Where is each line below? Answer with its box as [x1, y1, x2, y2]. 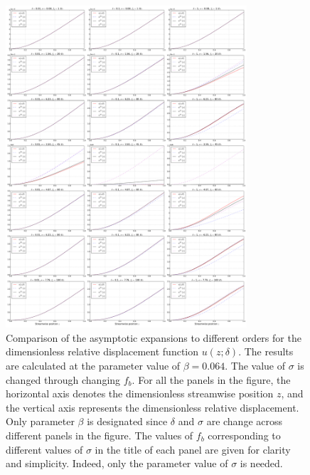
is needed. [240, 456, 283, 471]
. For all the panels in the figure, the [132, 372, 291, 387]
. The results [238, 344, 294, 359]
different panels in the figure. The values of [6, 428, 193, 442]
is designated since [87, 414, 168, 429]
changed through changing [6, 372, 121, 387]
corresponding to [208, 428, 281, 442]
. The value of [225, 358, 286, 373]
